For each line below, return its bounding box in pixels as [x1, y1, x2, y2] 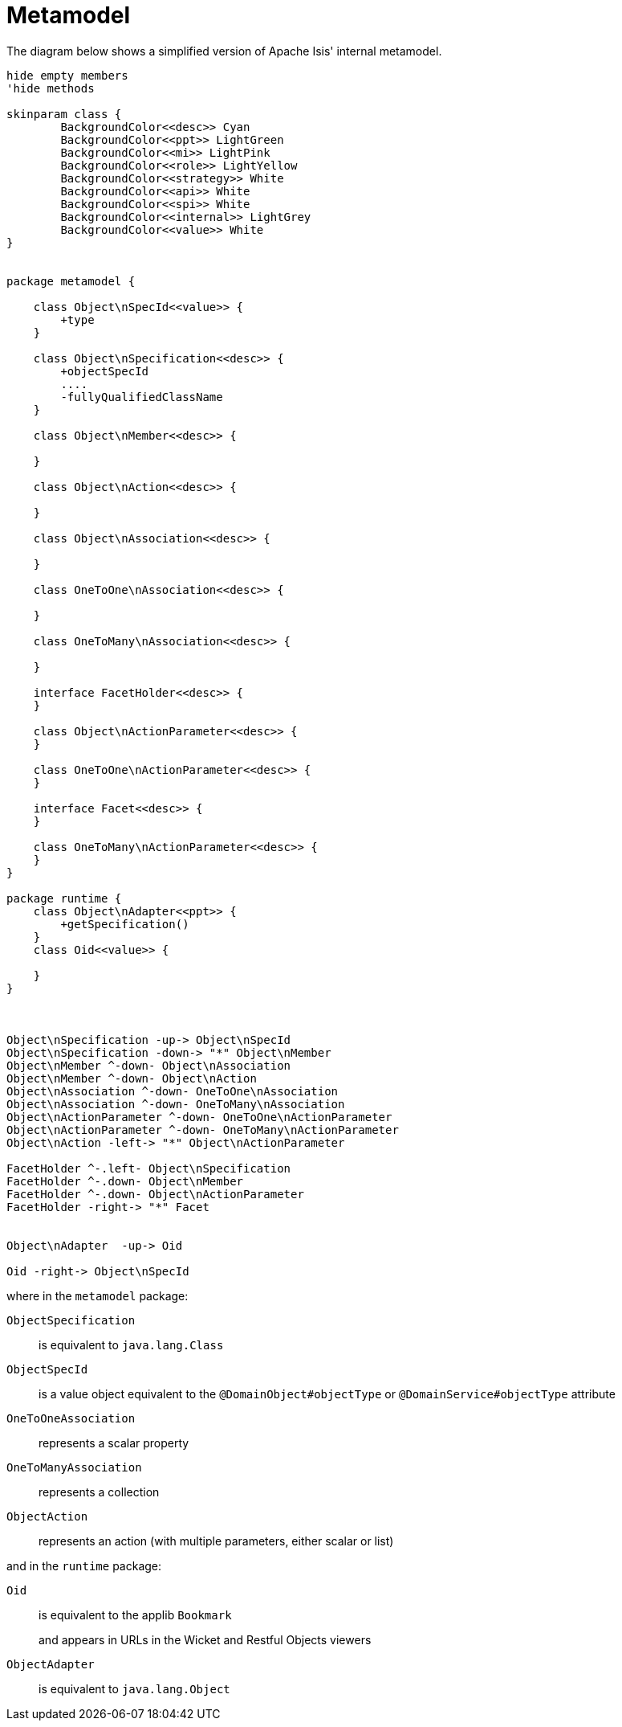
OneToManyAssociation [6, 1460, 142, 1474]
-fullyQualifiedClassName [60, 390, 223, 403]
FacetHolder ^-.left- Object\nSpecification [6, 1161, 291, 1175]
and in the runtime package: [6, 1558, 162, 1573]
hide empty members [6, 68, 128, 82]
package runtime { [6, 891, 122, 905]
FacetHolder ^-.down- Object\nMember [6, 1174, 244, 1188]
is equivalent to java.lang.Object [39, 1681, 230, 1696]
